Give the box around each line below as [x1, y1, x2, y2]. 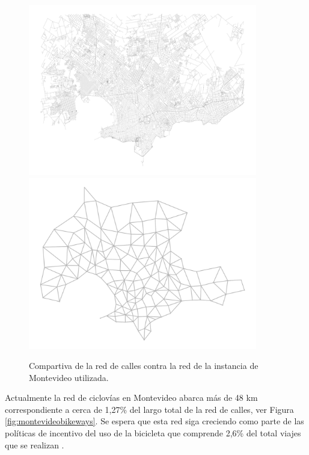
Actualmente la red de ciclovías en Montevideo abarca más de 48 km [5, 391, 258, 404]
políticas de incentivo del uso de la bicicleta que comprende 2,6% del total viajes [5, 427, 301, 439]
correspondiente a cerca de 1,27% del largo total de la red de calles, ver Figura [5, 403, 294, 415]
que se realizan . [5, 438, 64, 451]
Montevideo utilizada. [29, 371, 109, 383]
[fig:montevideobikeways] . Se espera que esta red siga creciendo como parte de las [5, 415, 304, 427]
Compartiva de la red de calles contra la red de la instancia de [29, 359, 259, 372]
